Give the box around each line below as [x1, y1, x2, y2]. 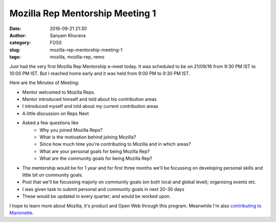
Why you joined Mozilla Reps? [39, 127, 103, 133]
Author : [9, 32, 27, 38]
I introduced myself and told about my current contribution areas [22, 103, 158, 109]
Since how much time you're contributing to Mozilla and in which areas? [39, 141, 191, 147]
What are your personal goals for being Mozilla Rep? [39, 148, 150, 154]
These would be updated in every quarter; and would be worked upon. [22, 193, 171, 200]
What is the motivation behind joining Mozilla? [39, 134, 136, 140]
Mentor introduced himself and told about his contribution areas [22, 96, 157, 102]
